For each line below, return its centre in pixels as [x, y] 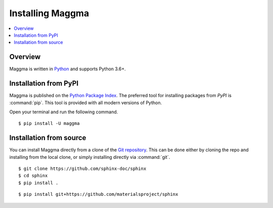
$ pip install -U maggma [49, 123]
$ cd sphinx [33, 176]
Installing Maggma [49, 13]
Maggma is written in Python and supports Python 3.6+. [67, 69]
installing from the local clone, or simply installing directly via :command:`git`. [90, 157]
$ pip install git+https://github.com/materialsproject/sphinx [98, 194]
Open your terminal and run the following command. [64, 112]
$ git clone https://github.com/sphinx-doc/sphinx [82, 169]
